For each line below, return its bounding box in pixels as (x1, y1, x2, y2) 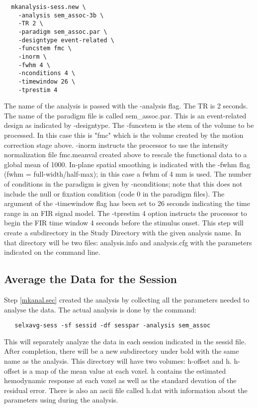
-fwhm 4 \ (18, 61, 51, 69)
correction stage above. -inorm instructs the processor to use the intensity (4, 139, 229, 150)
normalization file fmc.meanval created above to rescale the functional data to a (4, 149, 247, 160)
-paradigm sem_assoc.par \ (18, 28, 107, 35)
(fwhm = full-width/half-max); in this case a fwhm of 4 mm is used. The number (4, 169, 252, 179)
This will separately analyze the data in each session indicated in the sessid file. (4, 336, 247, 346)
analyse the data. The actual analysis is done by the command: (4, 304, 196, 314)
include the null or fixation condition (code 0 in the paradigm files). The (4, 188, 225, 199)
